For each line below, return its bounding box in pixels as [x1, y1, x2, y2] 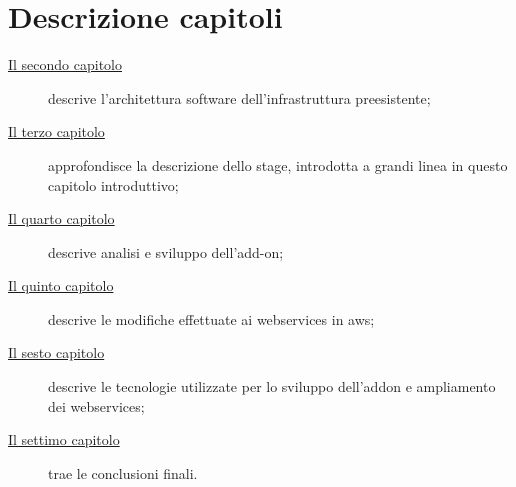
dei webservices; [48, 395, 145, 416]
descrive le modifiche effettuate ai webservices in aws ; [48, 308, 375, 329]
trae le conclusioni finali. [48, 462, 198, 483]
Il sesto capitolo [8, 342, 105, 363]
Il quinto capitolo [8, 275, 114, 296]
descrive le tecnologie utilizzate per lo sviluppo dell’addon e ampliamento [48, 376, 496, 397]
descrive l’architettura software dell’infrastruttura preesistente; [48, 87, 431, 108]
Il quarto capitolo [8, 208, 115, 229]
